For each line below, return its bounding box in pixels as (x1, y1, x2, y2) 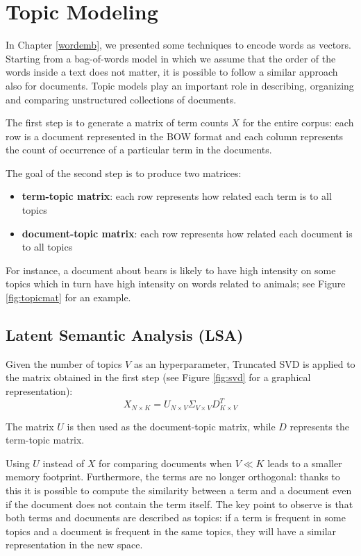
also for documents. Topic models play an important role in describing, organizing (6, 78, 354, 92)
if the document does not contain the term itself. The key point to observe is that (6, 496, 353, 511)
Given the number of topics (6, 356, 122, 371)
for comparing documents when (99, 455, 232, 470)
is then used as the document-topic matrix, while (67, 419, 276, 433)
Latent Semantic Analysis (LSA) (6, 324, 244, 346)
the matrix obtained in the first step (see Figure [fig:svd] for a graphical (6, 370, 311, 385)
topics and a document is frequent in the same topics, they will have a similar (6, 523, 337, 538)
